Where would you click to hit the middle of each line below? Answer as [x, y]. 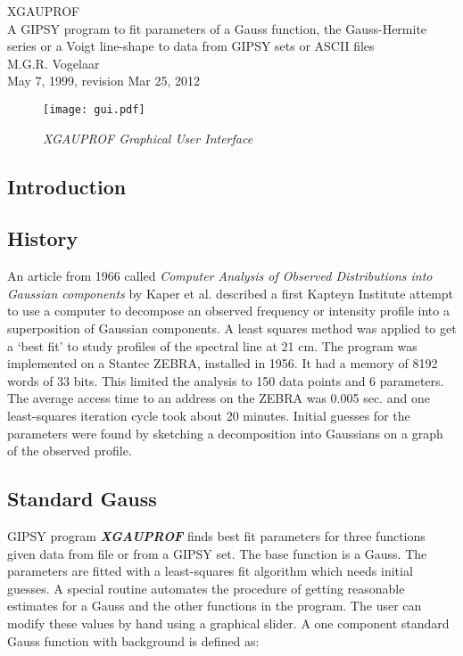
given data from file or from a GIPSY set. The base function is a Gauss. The [217, 553]
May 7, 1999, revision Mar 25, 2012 [103, 81]
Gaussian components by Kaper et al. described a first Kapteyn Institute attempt [231, 293]
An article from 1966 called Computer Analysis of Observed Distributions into [220, 276]
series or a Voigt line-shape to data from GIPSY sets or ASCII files [191, 46]
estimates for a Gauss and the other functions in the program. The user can [215, 606]
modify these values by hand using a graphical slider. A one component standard [228, 623]
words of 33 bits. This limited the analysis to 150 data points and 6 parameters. [226, 380]
